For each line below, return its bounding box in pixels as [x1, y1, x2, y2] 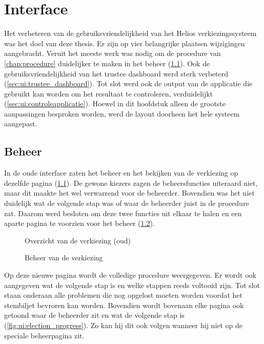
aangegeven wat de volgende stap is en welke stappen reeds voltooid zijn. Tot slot [4, 279, 260, 290]
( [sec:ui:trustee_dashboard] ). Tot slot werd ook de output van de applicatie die [4, 78, 253, 89]
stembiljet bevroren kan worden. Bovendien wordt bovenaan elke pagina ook [4, 299, 244, 310]
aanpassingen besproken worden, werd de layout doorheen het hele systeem [4, 108, 240, 119]
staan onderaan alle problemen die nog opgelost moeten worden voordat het [4, 290, 243, 300]
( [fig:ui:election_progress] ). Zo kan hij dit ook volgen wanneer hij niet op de [4, 319, 243, 330]
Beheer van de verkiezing [25, 252, 103, 263]
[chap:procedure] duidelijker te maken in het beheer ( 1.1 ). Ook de [4, 58, 210, 68]
